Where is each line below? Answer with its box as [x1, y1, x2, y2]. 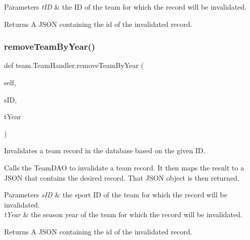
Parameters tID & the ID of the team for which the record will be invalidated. [4, 2, 247, 12]
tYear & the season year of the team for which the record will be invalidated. [4, 209, 242, 220]
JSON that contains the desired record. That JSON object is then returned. [4, 172, 239, 183]
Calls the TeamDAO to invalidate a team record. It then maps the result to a [4, 162, 244, 173]
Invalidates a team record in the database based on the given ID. [4, 145, 205, 156]
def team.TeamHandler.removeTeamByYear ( [4, 60, 144, 71]
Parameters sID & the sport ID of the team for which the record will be [4, 189, 227, 200]
